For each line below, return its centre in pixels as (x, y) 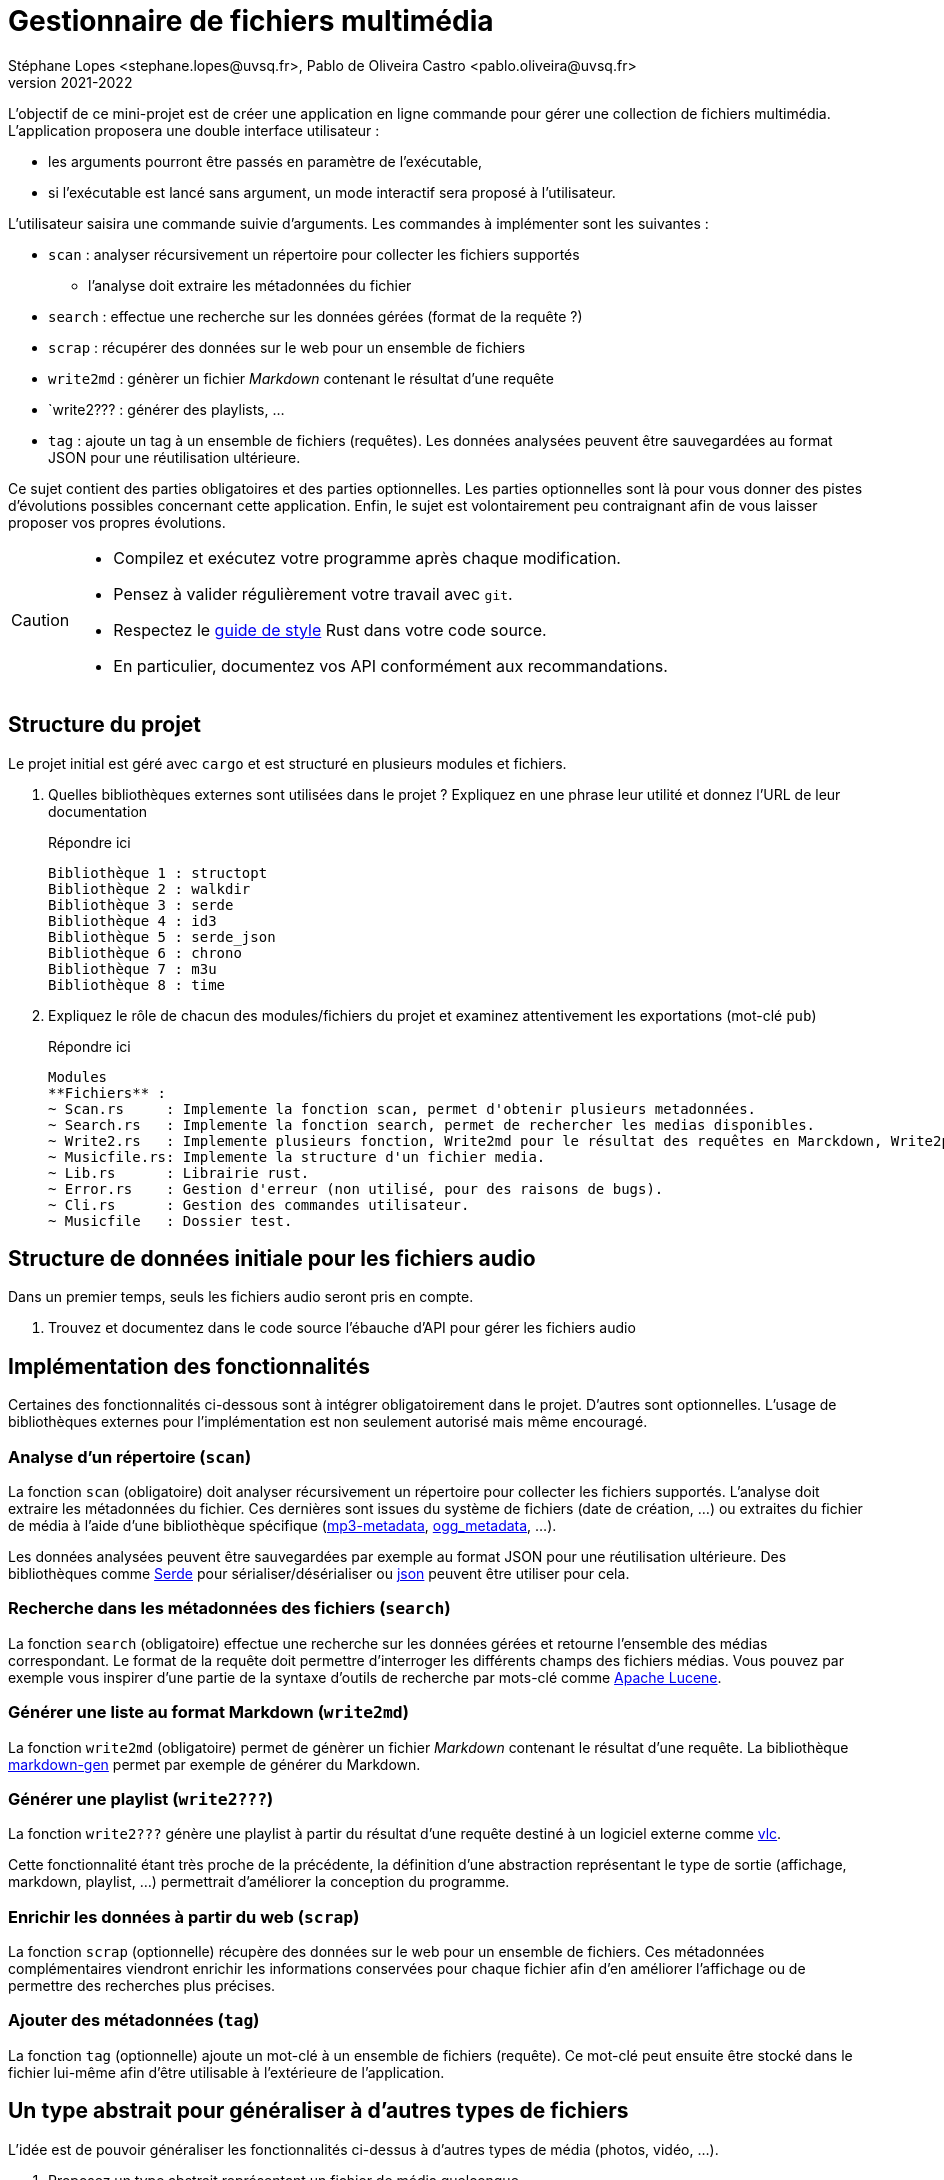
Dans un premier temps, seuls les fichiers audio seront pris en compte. (241, 1297)
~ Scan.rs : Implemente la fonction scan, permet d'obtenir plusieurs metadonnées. (402, 1108)
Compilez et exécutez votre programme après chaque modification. (367, 557)
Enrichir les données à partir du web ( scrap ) (184, 1916)
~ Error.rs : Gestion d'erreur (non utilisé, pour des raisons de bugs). (356, 1188)
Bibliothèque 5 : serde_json (162, 936)
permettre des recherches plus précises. (142, 1986)
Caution (40, 619)
